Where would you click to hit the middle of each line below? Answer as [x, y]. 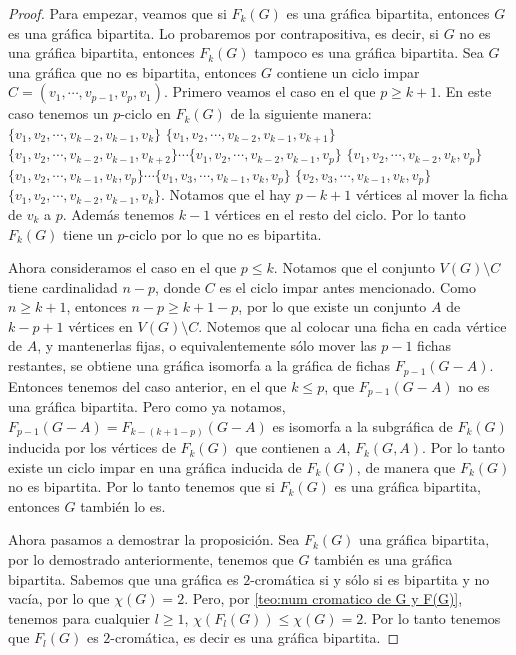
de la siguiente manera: [301, 113]
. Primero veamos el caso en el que [269, 91]
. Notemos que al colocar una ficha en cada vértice [352, 325]
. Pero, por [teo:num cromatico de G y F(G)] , [323, 598]
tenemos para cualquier [79, 617]
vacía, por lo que [59, 598]
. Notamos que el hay [226, 194]
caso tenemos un [58, 113]
